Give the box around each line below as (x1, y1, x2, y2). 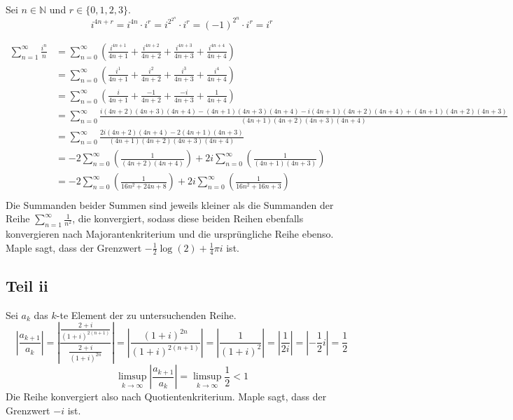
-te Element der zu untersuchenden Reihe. (56, 307, 237, 322)
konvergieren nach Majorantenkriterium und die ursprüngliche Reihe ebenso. (6, 226, 334, 241)
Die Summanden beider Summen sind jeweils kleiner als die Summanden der (6, 197, 334, 212)
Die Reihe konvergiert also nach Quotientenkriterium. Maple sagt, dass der (6, 389, 327, 404)
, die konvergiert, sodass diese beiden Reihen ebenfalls (72, 211, 304, 226)
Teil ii (6, 274, 48, 296)
